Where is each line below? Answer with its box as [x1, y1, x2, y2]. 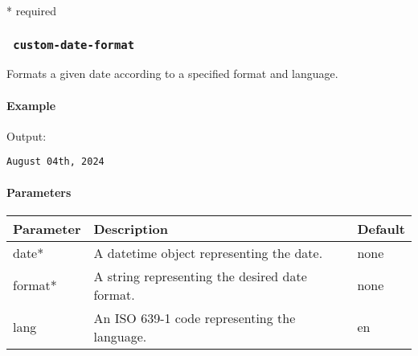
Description [93, 219, 169, 238]
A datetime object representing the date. [93, 243, 323, 262]
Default [357, 219, 405, 238]
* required [6, 2, 56, 18]
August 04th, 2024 [6, 156, 104, 168]
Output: [6, 127, 47, 144]
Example [6, 96, 56, 113]
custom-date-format [13, 38, 135, 51]
